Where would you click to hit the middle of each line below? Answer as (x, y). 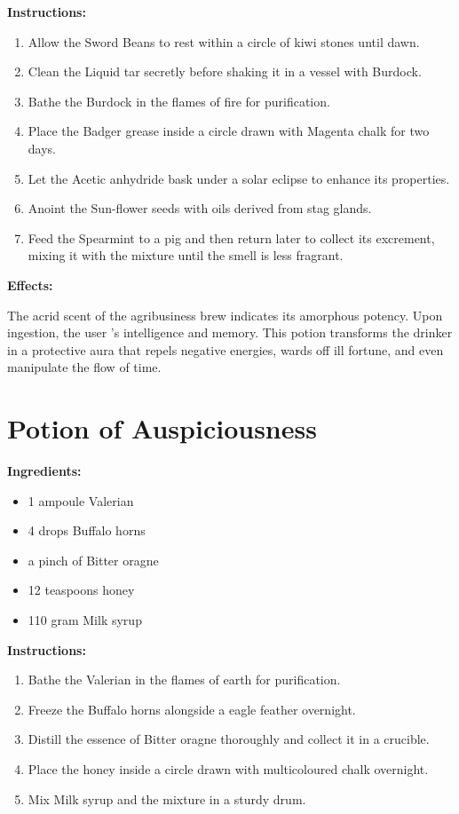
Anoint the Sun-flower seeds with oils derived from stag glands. (200, 208)
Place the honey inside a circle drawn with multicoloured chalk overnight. (228, 768)
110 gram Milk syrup (85, 620)
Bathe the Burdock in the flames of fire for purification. (179, 101)
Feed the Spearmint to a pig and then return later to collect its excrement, (231, 237)
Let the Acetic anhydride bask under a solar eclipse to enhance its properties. (239, 178)
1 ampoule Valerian (81, 500)
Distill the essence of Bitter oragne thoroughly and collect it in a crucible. (229, 739)
